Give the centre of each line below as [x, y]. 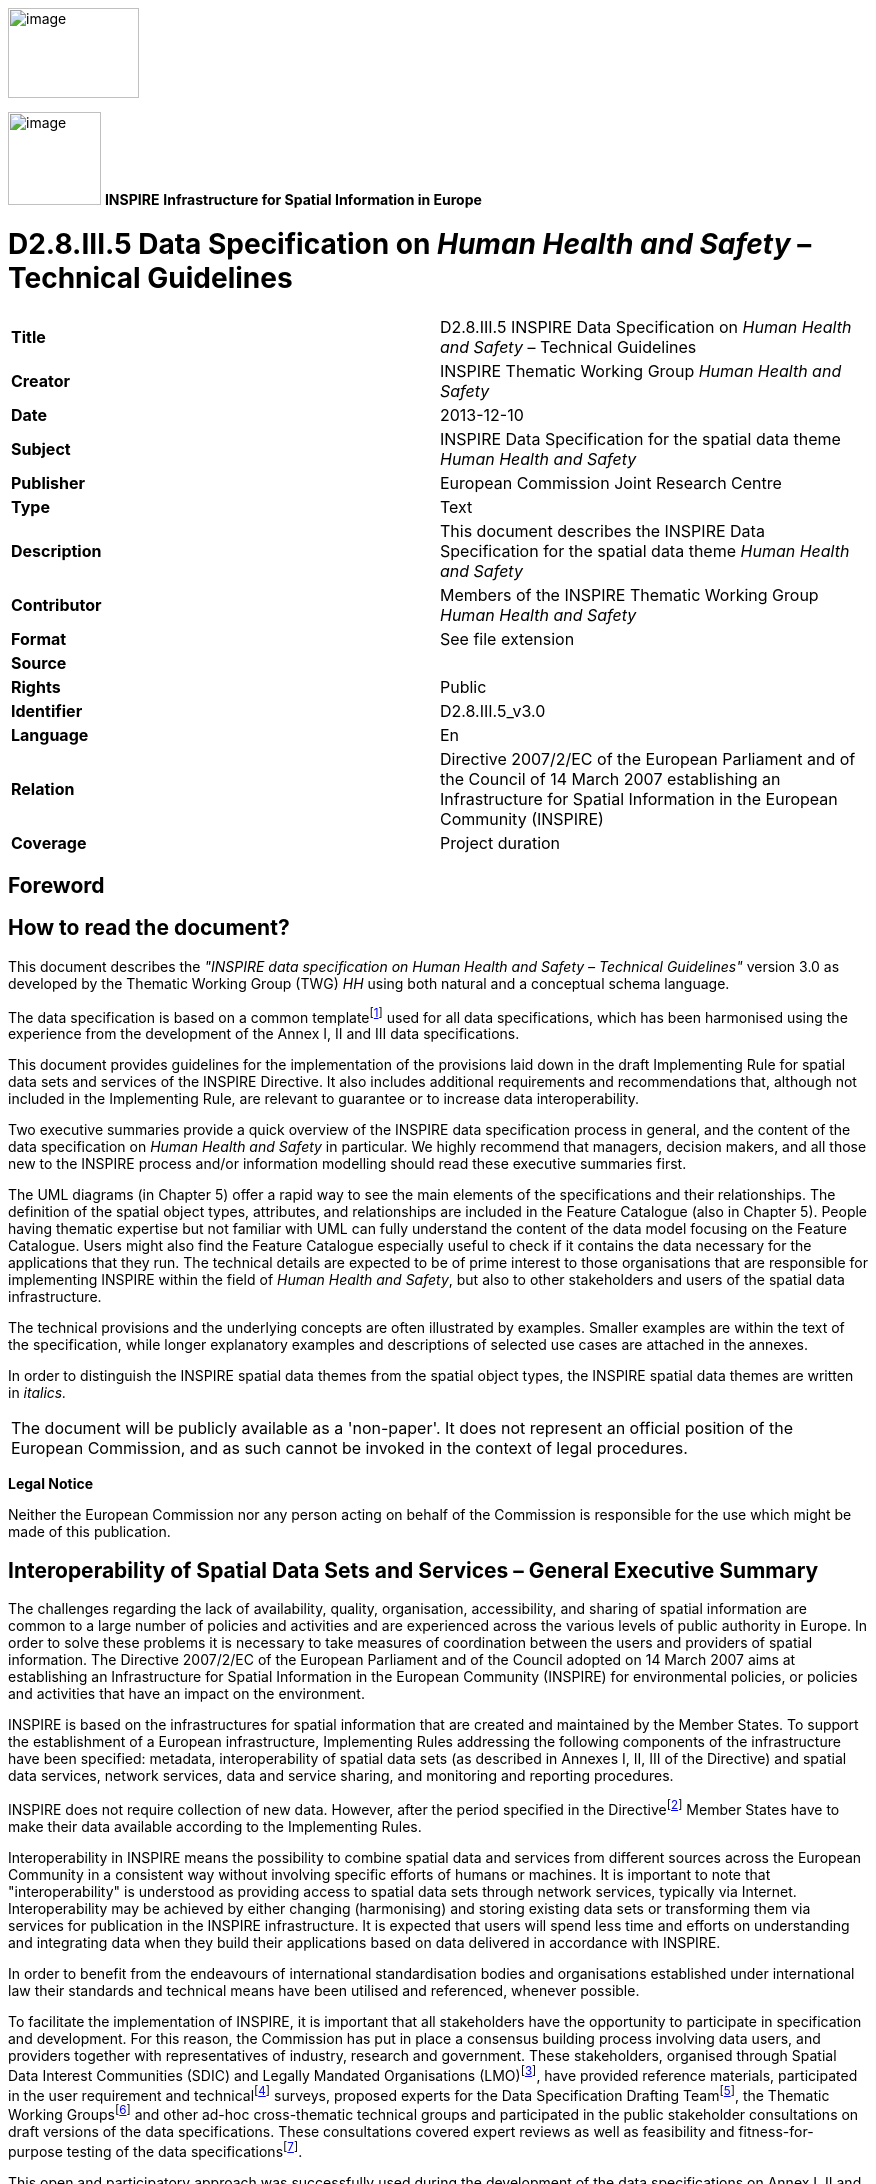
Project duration [500, 842]
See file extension [507, 638]
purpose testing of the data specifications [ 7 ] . [155, 2149]
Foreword [56, 885]
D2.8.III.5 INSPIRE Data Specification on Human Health [646, 326]
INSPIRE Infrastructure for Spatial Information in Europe [293, 199]
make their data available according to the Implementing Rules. [215, 1826]
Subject [41, 448]
